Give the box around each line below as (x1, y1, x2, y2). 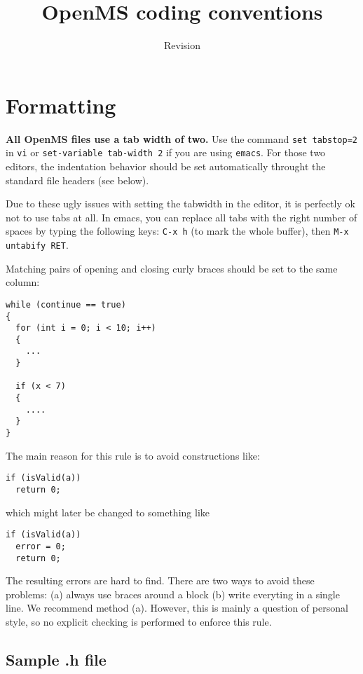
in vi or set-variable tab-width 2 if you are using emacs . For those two (6, 145, 326, 160)
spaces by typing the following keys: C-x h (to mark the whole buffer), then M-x (6, 223, 349, 238)
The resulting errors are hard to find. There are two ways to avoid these (6, 573, 315, 588)
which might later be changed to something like (6, 504, 210, 519)
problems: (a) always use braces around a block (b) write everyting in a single (6, 586, 340, 601)
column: (6, 275, 40, 289)
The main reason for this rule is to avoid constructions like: (6, 448, 260, 462)
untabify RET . (6, 238, 69, 252)
